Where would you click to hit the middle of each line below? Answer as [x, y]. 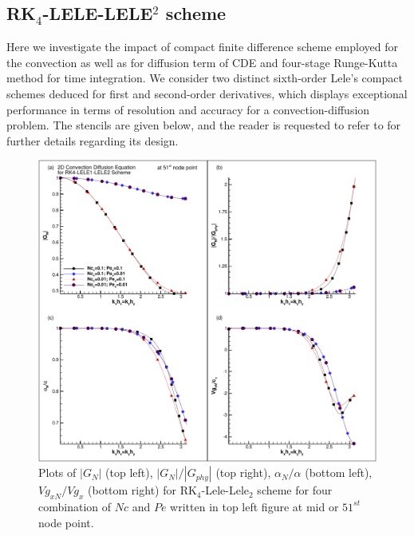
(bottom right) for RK [142, 490]
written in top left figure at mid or [254, 506]
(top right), [243, 472]
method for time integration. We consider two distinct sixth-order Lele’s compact [205, 78]
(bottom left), [339, 472]
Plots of [57, 472]
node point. [66, 522]
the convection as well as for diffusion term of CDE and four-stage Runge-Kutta [202, 62]
